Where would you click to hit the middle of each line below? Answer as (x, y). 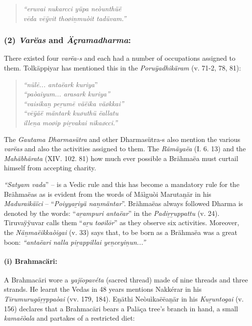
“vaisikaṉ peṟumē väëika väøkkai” (74, 103)
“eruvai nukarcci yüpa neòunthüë (72, 8)
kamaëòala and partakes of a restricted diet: (69, 318)
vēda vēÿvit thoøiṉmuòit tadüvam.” (75, 18)
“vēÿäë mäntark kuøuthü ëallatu (71, 113)
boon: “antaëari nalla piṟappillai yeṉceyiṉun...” (75, 242)
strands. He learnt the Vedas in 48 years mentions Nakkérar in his (103, 289)
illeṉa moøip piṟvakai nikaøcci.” (70, 122)
